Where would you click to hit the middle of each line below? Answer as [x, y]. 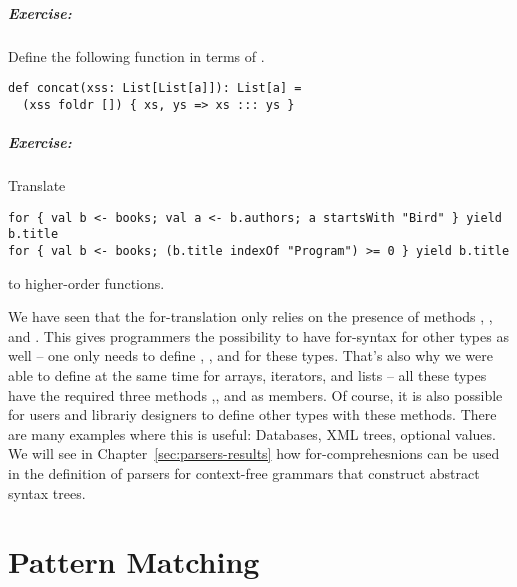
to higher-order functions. [86, 282]
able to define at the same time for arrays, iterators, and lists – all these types [247, 374]
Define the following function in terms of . [136, 55]
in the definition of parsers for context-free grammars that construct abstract [244, 472]
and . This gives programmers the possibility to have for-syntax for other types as [258, 335]
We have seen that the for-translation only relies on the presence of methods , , [250, 316]
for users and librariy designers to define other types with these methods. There [252, 414]
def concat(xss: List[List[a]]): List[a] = [155, 88]
